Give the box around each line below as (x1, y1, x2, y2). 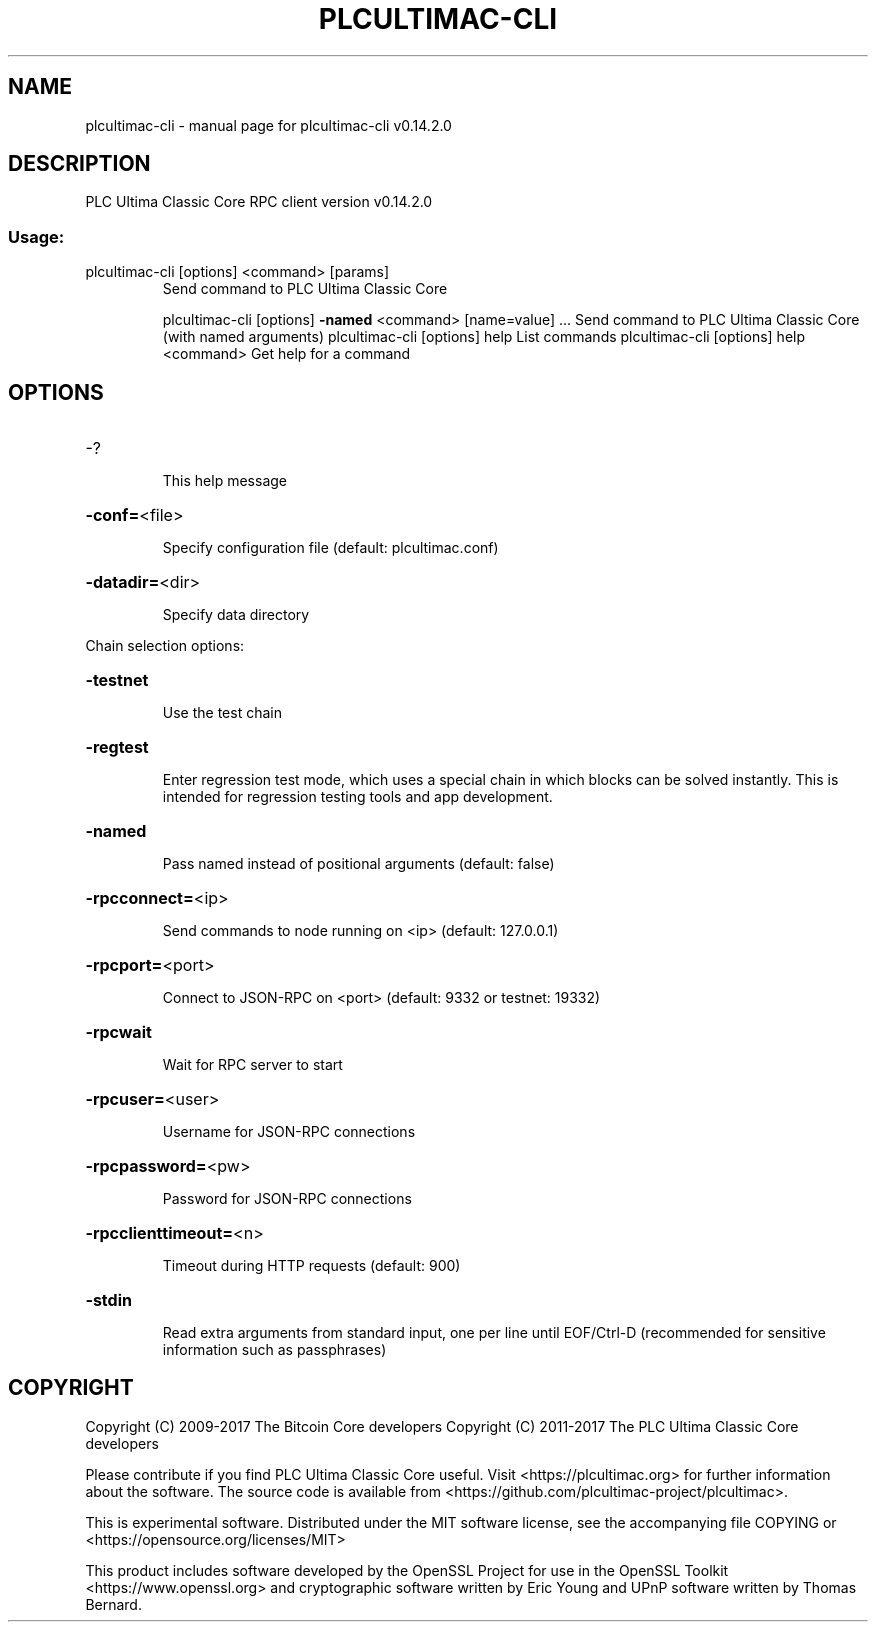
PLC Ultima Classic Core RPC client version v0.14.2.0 (85, 193, 433, 211)
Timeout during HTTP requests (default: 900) (162, 1257, 461, 1275)
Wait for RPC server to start (162, 1056, 343, 1074)
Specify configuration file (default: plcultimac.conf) (162, 539, 499, 557)
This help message (162, 472, 287, 490)
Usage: (8, 226, 65, 247)
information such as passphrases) (162, 1341, 387, 1359)
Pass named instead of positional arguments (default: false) (162, 855, 555, 873)
